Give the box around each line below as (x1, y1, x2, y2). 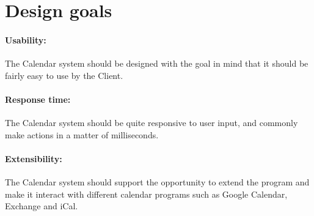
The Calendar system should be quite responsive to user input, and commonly (5, 116, 298, 129)
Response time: (5, 92, 71, 105)
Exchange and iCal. (5, 199, 78, 212)
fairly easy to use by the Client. (5, 69, 123, 81)
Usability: (5, 33, 46, 46)
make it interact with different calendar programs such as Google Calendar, (5, 187, 288, 200)
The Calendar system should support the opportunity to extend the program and (5, 176, 310, 188)
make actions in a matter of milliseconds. (5, 128, 159, 141)
